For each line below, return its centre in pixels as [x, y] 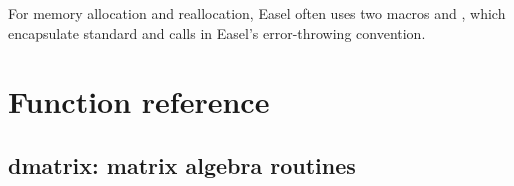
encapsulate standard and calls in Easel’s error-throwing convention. [217, 32]
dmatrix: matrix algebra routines [182, 164]
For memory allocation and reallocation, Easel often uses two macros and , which [257, 13]
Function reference [139, 101]
